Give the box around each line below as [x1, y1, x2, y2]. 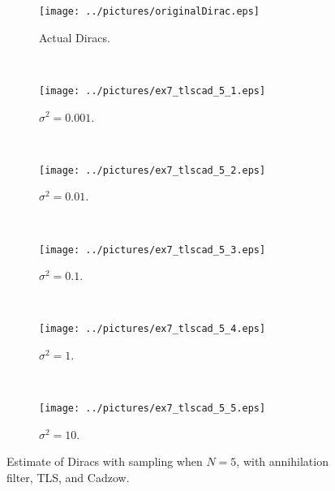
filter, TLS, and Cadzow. [6, 469, 130, 486]
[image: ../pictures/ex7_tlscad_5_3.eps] [39, 243, 266, 256]
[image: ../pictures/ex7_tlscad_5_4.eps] [39, 323, 266, 335]
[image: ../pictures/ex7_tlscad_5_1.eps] [39, 84, 266, 97]
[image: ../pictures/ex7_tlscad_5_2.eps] [39, 164, 266, 176]
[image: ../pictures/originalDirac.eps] [39, 6, 260, 17]
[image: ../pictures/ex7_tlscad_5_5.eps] [39, 403, 266, 415]
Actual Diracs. [39, 28, 110, 45]
